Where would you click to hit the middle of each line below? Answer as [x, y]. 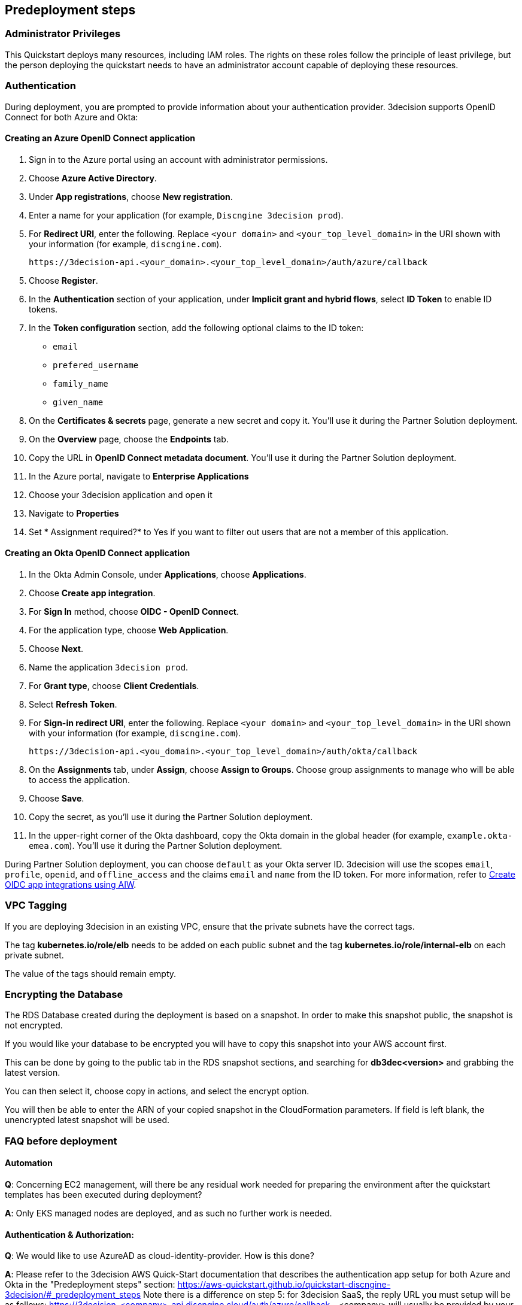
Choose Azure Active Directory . [93, 178]
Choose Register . [63, 280]
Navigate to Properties [74, 513]
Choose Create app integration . [92, 593]
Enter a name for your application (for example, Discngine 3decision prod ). [186, 215]
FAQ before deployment [61, 1141]
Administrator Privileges [63, 34]
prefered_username [96, 365]
